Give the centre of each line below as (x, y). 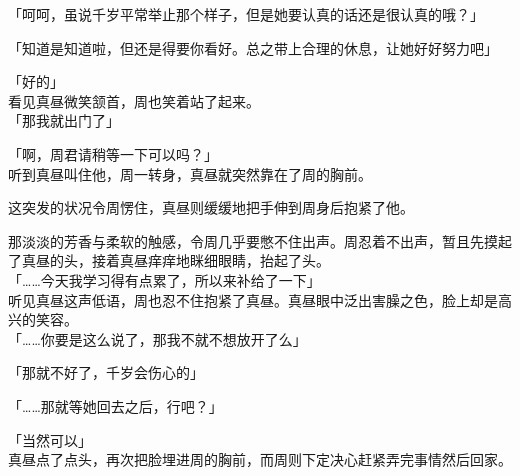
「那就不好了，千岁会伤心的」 (106, 372)
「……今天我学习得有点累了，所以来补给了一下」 (164, 279)
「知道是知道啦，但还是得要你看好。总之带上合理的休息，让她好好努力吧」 (253, 47)
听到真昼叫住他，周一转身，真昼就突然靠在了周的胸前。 (190, 173)
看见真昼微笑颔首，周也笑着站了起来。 (134, 100)
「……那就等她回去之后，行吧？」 (115, 405)
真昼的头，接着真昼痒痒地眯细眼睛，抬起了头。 (175, 260)
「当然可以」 (50, 439)
